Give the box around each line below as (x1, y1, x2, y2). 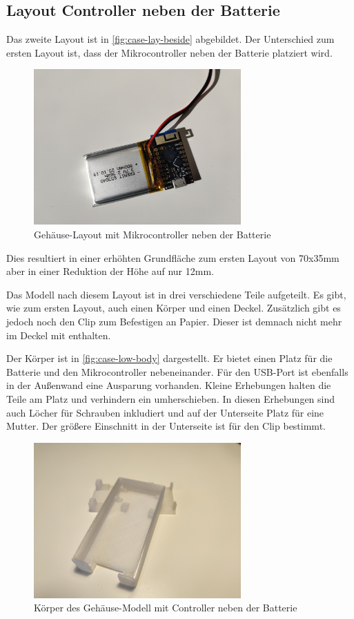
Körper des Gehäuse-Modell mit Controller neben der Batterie (34, 600, 297, 615)
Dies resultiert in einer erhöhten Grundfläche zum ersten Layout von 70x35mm (6, 250, 340, 265)
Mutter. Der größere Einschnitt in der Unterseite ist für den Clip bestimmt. (6, 419, 326, 433)
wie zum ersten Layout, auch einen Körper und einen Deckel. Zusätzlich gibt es (6, 301, 341, 315)
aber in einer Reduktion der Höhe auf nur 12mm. (6, 264, 214, 278)
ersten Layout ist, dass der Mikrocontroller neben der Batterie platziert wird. (6, 45, 333, 59)
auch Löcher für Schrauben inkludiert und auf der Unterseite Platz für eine (6, 405, 324, 419)
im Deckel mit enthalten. (6, 327, 111, 342)
